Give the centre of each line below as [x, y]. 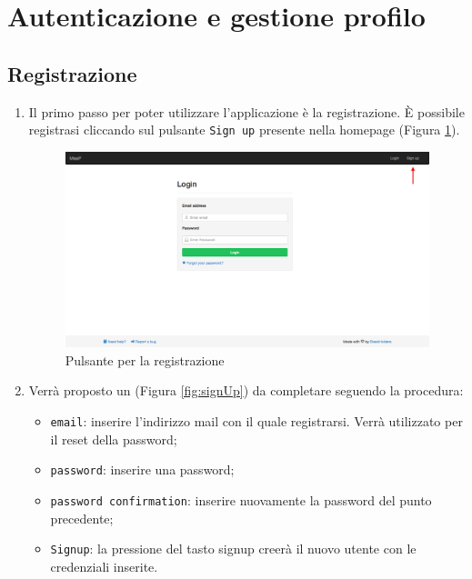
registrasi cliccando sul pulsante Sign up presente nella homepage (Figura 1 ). [244, 130]
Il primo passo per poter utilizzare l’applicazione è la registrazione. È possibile [246, 111]
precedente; [82, 518]
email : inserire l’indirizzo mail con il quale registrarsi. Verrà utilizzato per [256, 420]
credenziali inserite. [104, 566]
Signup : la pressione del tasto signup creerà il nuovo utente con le [233, 549]
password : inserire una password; [142, 469]
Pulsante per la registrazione [145, 359]
